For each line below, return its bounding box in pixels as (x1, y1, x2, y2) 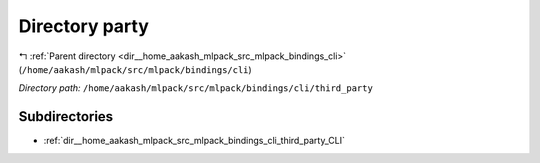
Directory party (18, 15, 150, 37)
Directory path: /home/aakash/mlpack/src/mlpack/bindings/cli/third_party (18, 82, 374, 94)
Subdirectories (18, 108, 114, 125)
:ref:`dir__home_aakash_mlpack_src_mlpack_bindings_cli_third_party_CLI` (43, 135, 345, 147)
